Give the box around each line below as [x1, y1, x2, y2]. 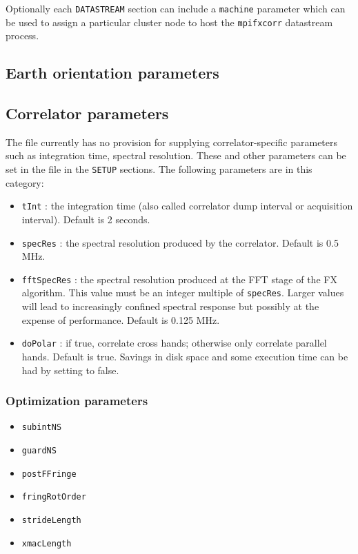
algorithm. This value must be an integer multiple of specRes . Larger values [21, 285, 344, 300]
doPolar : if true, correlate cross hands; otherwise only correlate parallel [21, 336, 327, 350]
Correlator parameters [6, 103, 169, 124]
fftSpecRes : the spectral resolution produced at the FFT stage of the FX [21, 271, 337, 286]
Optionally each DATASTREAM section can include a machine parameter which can [6, 1, 346, 15]
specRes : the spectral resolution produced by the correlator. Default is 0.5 [21, 235, 339, 249]
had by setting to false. [21, 362, 119, 377]
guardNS [21, 446, 57, 456]
